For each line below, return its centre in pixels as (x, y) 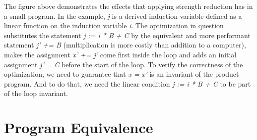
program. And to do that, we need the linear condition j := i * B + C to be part (128, 83)
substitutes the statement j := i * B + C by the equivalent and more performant (127, 35)
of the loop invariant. (36, 93)
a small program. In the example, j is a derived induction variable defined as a (123, 16)
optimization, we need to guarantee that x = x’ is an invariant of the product (122, 74)
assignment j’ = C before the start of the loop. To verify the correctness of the (124, 64)
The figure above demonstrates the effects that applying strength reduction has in (128, 6)
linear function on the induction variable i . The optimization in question (114, 25)
